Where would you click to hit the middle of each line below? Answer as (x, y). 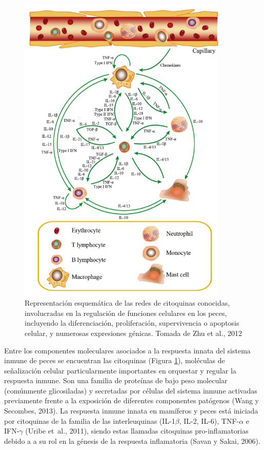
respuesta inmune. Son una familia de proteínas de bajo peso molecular (116, 380)
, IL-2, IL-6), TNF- (209, 420)
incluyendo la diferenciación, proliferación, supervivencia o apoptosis (132, 323)
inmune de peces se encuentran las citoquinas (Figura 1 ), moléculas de (115, 360)
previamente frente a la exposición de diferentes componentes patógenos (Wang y (132, 400)
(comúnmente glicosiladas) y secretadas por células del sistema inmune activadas (131, 390)
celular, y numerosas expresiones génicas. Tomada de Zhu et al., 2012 (133, 333)
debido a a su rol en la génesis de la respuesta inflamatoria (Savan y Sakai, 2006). (132, 440)
